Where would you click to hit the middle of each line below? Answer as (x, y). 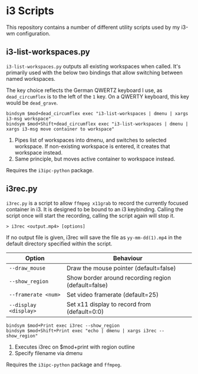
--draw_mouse (27, 268)
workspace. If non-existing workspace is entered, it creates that (92, 146)
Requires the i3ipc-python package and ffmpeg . (64, 365)
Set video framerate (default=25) (113, 294)
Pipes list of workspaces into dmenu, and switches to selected (90, 140)
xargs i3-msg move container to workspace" (60, 129)
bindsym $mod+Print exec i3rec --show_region (63, 326)
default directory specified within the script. (59, 244)
